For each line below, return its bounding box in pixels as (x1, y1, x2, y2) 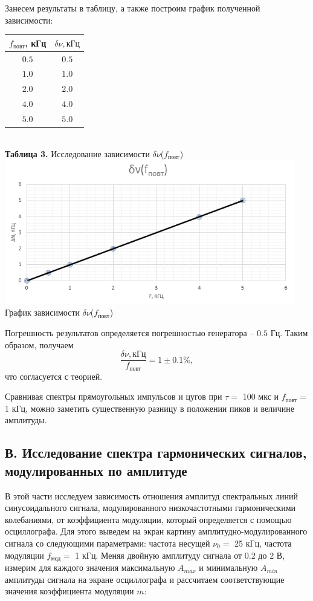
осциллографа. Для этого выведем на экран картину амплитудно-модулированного (5, 525, 308, 538)
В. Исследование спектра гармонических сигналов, (5, 443, 307, 462)
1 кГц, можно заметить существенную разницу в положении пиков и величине (5, 401, 294, 414)
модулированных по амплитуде (5, 461, 187, 479)
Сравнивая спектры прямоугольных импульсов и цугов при (5, 390, 222, 403)
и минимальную (199, 561, 258, 574)
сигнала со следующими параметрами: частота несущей (5, 537, 210, 550)
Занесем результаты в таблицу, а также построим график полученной (5, 2, 260, 14)
